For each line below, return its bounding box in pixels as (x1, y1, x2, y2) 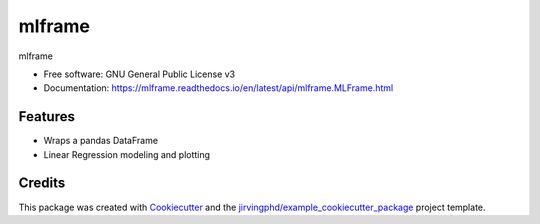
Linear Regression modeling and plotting (43, 148, 210, 160)
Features (18, 108, 75, 125)
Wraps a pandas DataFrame (43, 135, 159, 147)
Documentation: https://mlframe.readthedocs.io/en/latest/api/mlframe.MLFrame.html (43, 82, 394, 94)
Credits (18, 175, 66, 192)
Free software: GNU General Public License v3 (43, 68, 236, 80)
